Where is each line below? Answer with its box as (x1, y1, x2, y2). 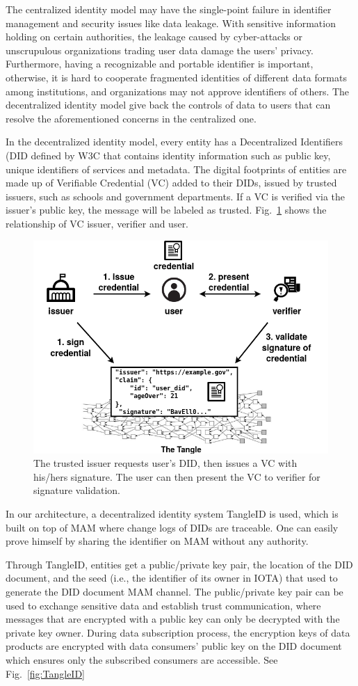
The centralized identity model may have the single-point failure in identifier (6, 2, 332, 16)
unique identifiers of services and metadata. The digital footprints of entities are (6, 161, 347, 176)
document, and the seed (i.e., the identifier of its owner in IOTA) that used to (6, 571, 338, 585)
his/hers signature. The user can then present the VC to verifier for (33, 469, 320, 484)
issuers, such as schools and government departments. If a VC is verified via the (6, 189, 345, 203)
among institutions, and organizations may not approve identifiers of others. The (6, 83, 350, 98)
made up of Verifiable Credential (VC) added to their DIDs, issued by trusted (6, 175, 337, 190)
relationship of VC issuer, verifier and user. (6, 216, 189, 230)
